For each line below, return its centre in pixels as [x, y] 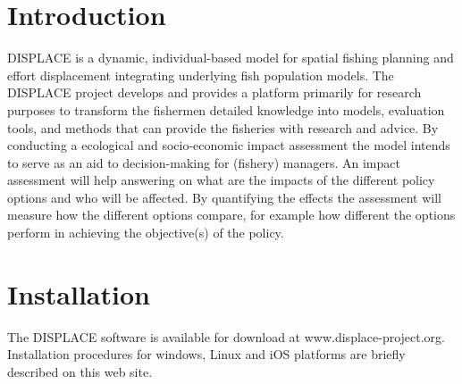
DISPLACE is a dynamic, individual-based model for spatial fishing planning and [231, 58]
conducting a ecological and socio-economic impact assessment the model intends [229, 145]
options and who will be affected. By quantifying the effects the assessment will [224, 197]
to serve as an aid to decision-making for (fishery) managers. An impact [204, 162]
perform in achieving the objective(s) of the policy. [146, 233]
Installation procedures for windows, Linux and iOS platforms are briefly [206, 354]
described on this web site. [80, 371]
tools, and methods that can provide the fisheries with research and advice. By [223, 127]
